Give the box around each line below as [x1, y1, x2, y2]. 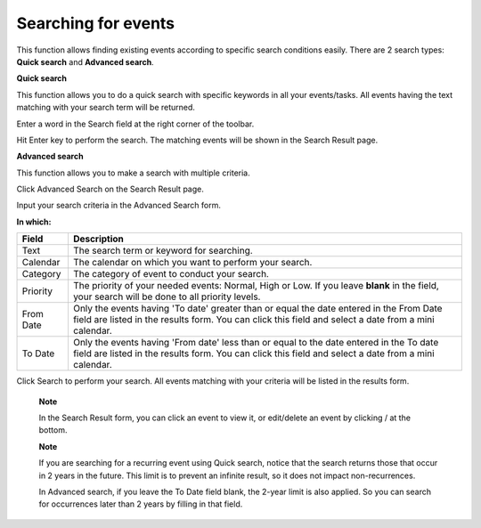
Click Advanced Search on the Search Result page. [16, 183, 204, 195]
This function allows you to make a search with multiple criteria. [16, 167, 250, 178]
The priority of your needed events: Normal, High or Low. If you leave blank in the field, [72, 280, 440, 292]
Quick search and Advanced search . [16, 56, 155, 67]
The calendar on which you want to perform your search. [72, 256, 313, 269]
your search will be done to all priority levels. [72, 290, 261, 303]
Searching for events [16, 13, 175, 33]
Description [72, 232, 125, 245]
